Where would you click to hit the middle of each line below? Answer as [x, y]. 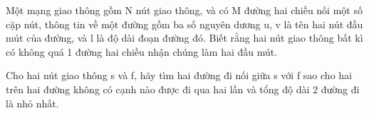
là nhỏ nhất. [32, 103]
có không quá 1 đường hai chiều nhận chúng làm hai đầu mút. [142, 51]
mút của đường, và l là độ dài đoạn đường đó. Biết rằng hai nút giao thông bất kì [184, 38]
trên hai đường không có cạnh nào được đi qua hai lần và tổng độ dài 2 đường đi [183, 89]
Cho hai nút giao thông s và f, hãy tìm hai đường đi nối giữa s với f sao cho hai [179, 75]
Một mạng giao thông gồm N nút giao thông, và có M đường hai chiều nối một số [184, 10]
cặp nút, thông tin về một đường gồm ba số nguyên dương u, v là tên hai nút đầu [184, 24]
